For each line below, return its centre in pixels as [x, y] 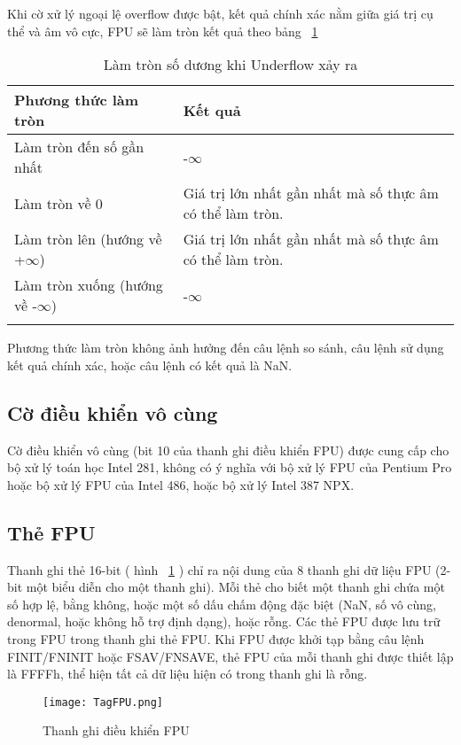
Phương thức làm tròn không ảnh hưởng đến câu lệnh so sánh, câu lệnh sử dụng [226, 348]
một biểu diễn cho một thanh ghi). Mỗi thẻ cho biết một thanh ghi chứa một [235, 587]
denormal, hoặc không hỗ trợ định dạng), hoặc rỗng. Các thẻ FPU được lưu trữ [224, 621]
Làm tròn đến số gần [79, 147]
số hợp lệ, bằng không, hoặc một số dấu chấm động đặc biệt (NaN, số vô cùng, [222, 604]
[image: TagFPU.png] [103, 702]
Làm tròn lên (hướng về [88, 239]
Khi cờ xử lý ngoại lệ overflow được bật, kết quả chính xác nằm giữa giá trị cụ [220, 13]
